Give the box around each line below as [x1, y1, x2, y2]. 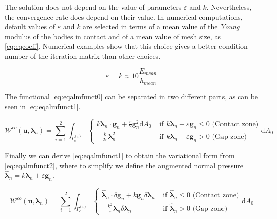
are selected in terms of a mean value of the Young [83, 21, 240, 32]
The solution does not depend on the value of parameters [5, 2, 182, 12]
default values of [5, 21, 56, 32]
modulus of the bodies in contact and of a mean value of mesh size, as [5, 31, 221, 41]
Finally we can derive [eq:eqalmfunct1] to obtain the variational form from [5, 150, 235, 161]
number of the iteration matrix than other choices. [5, 50, 161, 61]
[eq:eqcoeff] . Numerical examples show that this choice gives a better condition [5, 41, 248, 51]
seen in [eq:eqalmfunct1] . [5, 101, 81, 111]
